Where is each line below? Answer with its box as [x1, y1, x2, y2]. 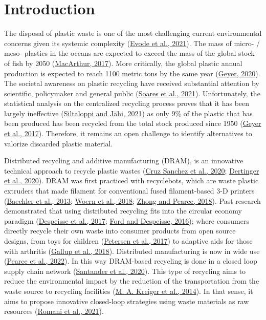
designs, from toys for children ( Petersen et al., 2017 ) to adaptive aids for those [4, 236, 253, 246]
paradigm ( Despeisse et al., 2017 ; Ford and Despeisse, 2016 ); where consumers [4, 215, 249, 226]
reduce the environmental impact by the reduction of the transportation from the [4, 275, 259, 286]
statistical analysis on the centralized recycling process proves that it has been [4, 98, 250, 109]
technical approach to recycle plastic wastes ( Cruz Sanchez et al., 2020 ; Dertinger [4, 165, 259, 176]
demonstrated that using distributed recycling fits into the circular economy [4, 205, 242, 216]
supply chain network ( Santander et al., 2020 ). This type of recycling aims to [4, 265, 246, 276]
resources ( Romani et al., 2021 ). [4, 306, 104, 316]
